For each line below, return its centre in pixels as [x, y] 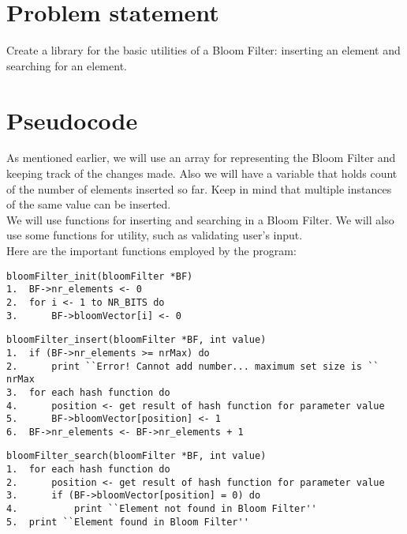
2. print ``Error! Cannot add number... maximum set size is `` [193, 366]
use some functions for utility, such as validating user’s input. [155, 235]
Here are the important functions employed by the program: [151, 250]
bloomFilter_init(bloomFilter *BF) [100, 276]
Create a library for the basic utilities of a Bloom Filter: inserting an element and [203, 50]
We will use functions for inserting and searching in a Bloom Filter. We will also [200, 219]
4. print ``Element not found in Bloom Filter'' [162, 509]
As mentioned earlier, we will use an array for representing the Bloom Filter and [201, 158]
